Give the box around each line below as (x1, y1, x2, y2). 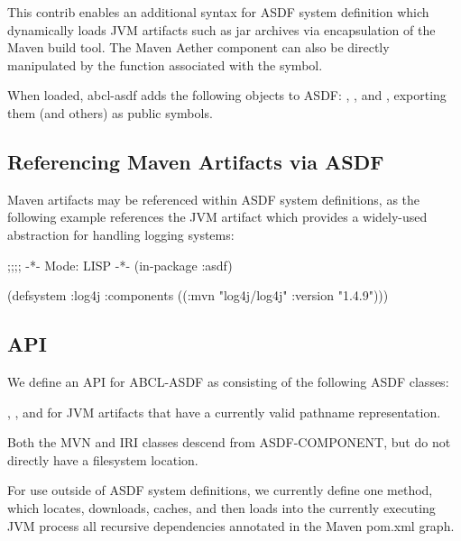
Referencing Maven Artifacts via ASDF (7, 147, 384, 175)
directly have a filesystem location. (7, 450, 198, 469)
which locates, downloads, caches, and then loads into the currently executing (7, 498, 436, 517)
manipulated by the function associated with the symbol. (7, 55, 323, 74)
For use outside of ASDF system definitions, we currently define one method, (7, 481, 433, 500)
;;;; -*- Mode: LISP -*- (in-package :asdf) (7, 255, 233, 274)
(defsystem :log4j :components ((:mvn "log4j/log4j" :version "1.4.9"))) (7, 286, 389, 305)
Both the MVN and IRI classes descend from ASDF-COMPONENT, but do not (7, 433, 451, 452)
